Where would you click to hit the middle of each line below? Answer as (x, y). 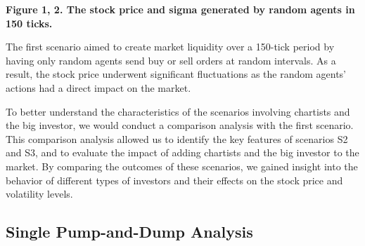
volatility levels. (39, 194)
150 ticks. (29, 23)
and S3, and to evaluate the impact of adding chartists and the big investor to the (182, 152)
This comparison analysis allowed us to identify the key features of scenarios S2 (177, 138)
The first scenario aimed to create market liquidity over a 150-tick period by (170, 47)
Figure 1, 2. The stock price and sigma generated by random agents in (180, 9)
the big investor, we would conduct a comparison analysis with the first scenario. (180, 125)
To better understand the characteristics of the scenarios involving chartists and (178, 111)
